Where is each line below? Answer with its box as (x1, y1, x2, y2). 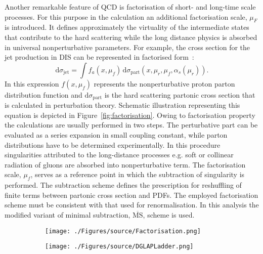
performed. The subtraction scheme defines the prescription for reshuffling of (5, 180, 242, 190)
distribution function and (5, 89, 82, 100)
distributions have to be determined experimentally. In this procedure (5, 139, 221, 150)
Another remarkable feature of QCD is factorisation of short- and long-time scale (5, 2, 256, 12)
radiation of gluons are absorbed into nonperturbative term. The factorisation (5, 159, 246, 170)
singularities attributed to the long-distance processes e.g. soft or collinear (5, 149, 234, 160)
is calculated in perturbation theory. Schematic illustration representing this (5, 100, 240, 110)
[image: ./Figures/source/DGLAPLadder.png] (45, 243, 194, 250)
